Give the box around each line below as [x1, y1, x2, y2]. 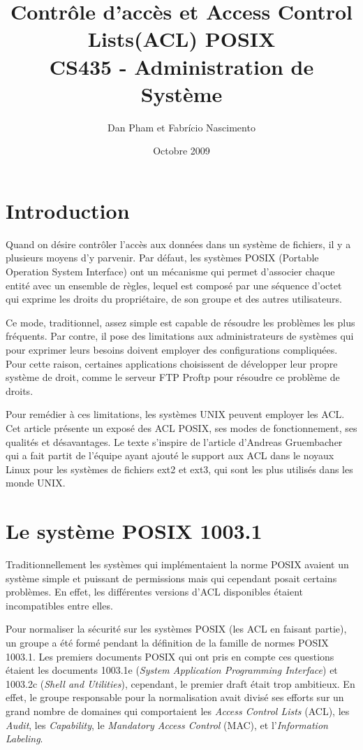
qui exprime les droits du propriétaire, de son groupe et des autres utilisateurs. [6, 291, 342, 306]
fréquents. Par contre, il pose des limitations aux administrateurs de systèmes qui [6, 329, 354, 343]
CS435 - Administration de [49, 52, 314, 80]
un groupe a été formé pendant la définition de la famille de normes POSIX [6, 635, 329, 649]
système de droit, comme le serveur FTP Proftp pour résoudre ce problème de [6, 370, 340, 384]
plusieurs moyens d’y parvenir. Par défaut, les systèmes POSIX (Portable [6, 250, 319, 265]
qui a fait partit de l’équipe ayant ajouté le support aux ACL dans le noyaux [6, 448, 334, 463]
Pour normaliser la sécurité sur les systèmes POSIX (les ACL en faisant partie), [6, 621, 347, 636]
